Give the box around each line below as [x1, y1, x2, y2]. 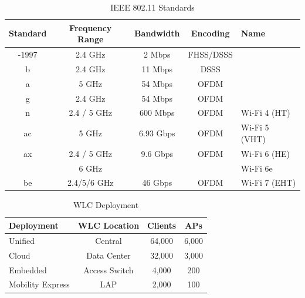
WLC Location [77, 219, 140, 232]
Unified [9, 234, 35, 246]
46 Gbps [142, 176, 172, 189]
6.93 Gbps [139, 127, 175, 139]
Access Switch [83, 263, 134, 276]
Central [95, 234, 122, 246]
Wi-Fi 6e [240, 162, 273, 174]
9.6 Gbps [141, 147, 174, 159]
